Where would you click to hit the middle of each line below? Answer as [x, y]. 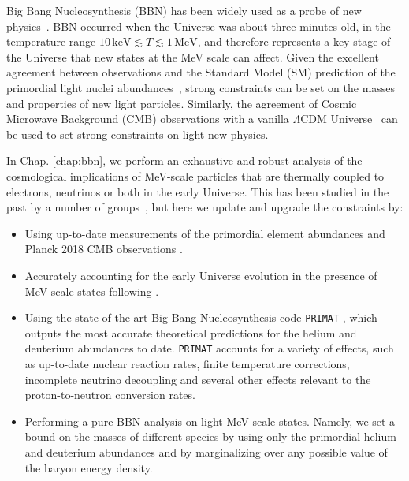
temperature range [51, 41]
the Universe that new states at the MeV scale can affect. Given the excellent [193, 56]
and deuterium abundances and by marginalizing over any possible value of [206, 451]
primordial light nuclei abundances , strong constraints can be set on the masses [201, 87]
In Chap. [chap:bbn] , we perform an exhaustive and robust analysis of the [184, 160]
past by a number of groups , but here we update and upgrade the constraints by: [205, 207]
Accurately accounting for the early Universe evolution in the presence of [201, 275]
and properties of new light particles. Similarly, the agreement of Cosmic [182, 103]
